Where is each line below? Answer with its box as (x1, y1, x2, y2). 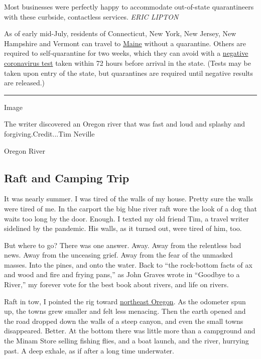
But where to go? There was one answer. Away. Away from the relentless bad (4, 240, 241, 250)
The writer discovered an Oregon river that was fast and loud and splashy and (4, 118, 245, 129)
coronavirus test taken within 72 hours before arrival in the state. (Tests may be (4, 57, 251, 68)
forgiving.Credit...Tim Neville (4, 128, 95, 139)
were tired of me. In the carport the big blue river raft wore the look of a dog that (4, 203, 257, 213)
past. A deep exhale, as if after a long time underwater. (4, 345, 174, 355)
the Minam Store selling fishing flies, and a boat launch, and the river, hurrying (4, 335, 249, 346)
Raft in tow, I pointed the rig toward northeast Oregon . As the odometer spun (4, 296, 246, 306)
